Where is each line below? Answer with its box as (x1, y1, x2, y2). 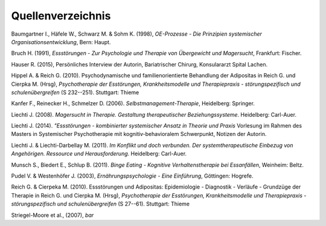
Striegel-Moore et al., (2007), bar (11, 211, 94, 219)
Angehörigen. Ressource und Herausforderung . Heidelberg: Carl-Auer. (11, 150, 187, 157)
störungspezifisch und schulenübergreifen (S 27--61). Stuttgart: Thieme (11, 200, 190, 208)
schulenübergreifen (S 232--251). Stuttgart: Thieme (11, 88, 139, 96)
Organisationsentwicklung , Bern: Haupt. (11, 38, 111, 45)
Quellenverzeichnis (11, 9, 111, 22)
